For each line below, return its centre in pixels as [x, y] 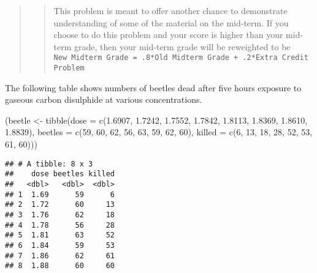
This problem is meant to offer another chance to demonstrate [170, 10]
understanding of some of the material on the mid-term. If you [171, 22]
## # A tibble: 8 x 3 [49, 164]
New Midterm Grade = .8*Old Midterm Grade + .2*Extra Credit [181, 58]
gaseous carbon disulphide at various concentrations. [104, 99]
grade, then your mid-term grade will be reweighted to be [182, 46]
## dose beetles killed [60, 174]
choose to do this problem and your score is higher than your [168, 35]
